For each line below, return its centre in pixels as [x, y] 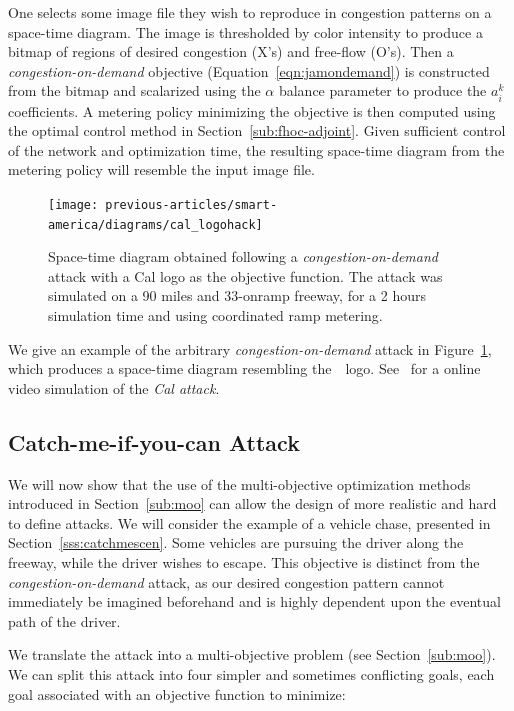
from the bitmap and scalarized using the [134, 90]
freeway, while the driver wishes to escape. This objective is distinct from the [244, 561]
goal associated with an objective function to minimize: [177, 693]
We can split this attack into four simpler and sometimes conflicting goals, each [251, 673]
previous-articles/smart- [191, 204]
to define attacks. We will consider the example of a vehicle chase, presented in [249, 522]
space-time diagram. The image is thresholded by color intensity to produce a [245, 31]
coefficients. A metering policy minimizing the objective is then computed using [252, 110]
